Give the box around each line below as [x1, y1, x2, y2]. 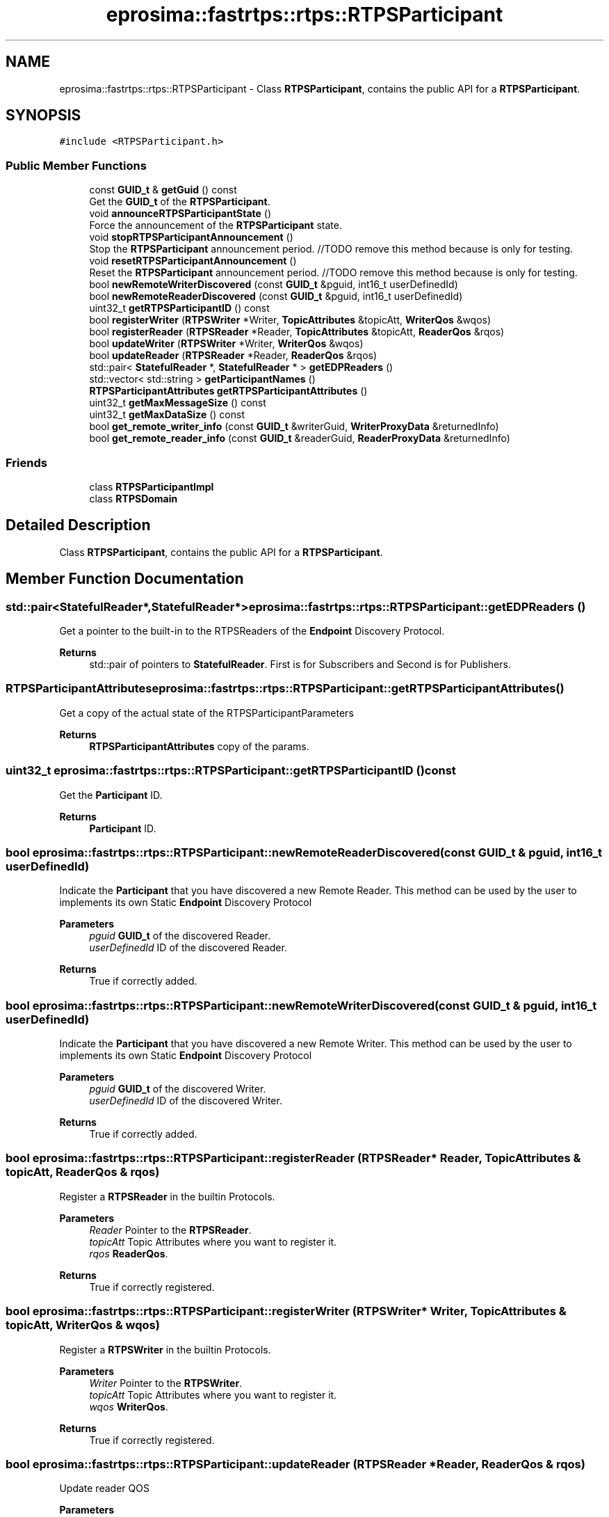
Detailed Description [6, 516, 151, 534]
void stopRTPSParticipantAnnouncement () [89, 231, 293, 244]
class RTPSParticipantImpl [89, 480, 214, 493]
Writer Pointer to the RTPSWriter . [89, 1376, 243, 1389]
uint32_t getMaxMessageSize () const [89, 397, 266, 409]
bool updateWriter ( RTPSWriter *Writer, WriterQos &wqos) [89, 337, 364, 350]
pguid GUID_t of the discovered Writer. [89, 1083, 266, 1095]
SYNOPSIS [6, 106, 81, 125]
